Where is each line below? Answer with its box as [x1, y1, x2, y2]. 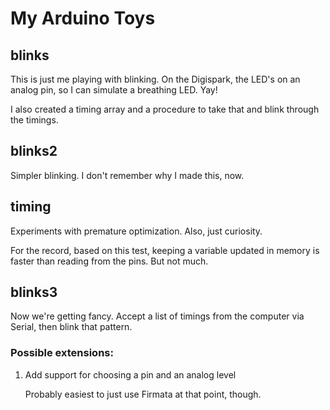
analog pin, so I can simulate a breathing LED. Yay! [10, 84, 218, 96]
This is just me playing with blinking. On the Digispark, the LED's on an [10, 73, 301, 85]
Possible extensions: [10, 346, 114, 360]
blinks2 [10, 143, 58, 160]
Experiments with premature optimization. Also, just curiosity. [10, 225, 263, 237]
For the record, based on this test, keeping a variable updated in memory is [10, 244, 320, 256]
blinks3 [10, 284, 58, 301]
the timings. [10, 114, 59, 126]
